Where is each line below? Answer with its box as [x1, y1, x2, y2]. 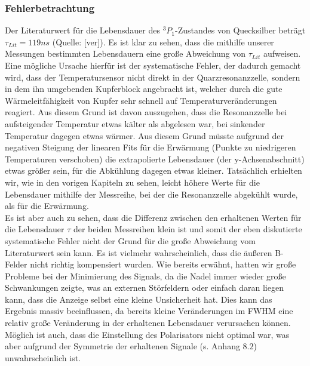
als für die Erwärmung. [5, 199, 89, 212]
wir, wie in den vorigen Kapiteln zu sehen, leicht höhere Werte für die [5, 176, 260, 188]
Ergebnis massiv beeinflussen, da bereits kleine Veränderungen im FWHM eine [5, 305, 293, 317]
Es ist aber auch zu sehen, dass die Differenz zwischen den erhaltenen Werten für [5, 211, 302, 223]
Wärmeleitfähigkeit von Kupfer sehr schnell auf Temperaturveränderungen [5, 94, 277, 106]
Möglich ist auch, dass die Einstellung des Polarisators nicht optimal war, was [5, 328, 290, 340]
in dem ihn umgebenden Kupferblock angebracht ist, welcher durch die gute [5, 82, 283, 95]
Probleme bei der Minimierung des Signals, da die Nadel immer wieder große [5, 269, 286, 282]
